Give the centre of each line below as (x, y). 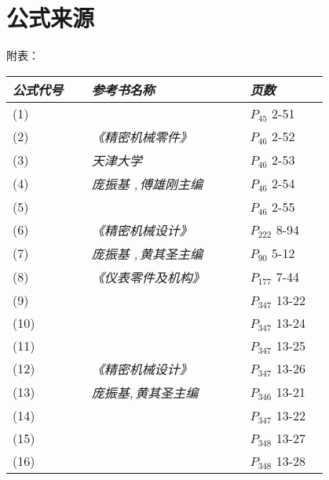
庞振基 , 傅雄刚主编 (147, 184)
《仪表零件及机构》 (148, 277)
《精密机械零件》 (142, 136)
